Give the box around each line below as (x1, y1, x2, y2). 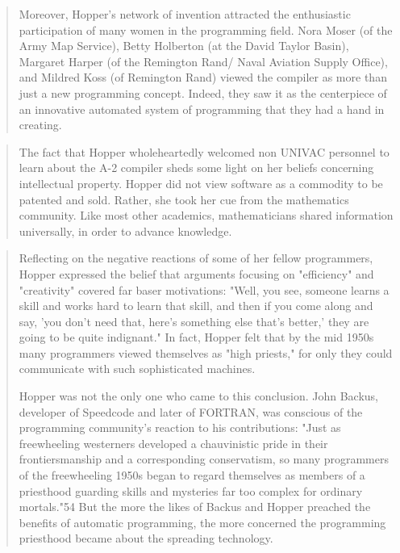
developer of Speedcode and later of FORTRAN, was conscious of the (19, 403, 363, 420)
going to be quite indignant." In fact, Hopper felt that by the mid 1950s (19, 329, 374, 346)
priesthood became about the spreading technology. (19, 530, 273, 547)
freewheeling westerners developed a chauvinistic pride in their (19, 434, 328, 451)
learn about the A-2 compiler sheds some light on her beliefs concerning (19, 159, 374, 176)
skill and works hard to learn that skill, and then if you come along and (19, 297, 373, 314)
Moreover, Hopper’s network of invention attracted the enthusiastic (19, 6, 351, 22)
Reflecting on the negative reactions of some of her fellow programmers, (19, 249, 373, 266)
